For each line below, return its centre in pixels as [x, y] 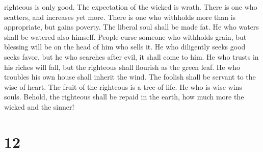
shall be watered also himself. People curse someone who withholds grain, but [125, 36]
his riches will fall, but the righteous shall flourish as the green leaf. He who [122, 67]
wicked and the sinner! [39, 106]
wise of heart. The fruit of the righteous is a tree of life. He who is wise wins [123, 86]
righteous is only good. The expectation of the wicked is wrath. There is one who [131, 7]
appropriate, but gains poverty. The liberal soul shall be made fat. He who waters [131, 27]
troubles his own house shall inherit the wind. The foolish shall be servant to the [130, 77]
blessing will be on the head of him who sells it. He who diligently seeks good [125, 47]
